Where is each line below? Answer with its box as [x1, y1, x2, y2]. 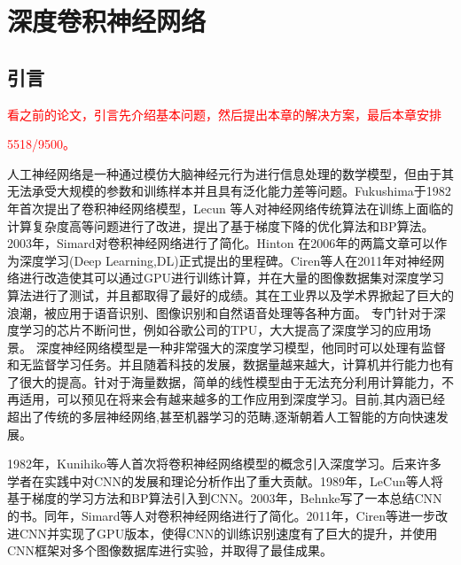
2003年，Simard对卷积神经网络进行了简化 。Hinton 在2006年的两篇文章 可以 [7, 234, 435, 252]
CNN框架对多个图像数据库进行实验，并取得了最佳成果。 [7, 541, 333, 560]
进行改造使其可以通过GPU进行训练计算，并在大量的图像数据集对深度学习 [19, 268, 445, 287]
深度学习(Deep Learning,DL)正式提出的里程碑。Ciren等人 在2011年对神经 [19, 251, 433, 269]
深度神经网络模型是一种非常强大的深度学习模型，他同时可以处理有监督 [35, 337, 446, 356]
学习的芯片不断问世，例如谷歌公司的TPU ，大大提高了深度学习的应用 [19, 321, 419, 339]
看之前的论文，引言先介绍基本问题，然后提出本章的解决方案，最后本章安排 [7, 104, 441, 123]
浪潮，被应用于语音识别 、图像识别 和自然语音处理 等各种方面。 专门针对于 [7, 303, 434, 321]
